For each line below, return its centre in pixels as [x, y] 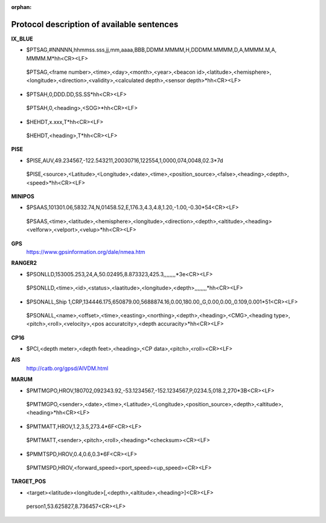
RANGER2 [24, 263]
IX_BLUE [22, 39]
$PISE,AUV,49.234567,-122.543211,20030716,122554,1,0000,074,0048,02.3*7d [125, 160]
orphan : [21, 7]
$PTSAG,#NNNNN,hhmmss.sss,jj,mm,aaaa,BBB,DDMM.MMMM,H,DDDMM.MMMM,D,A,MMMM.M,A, [152, 50]
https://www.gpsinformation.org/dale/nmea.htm [86, 252]
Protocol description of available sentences [95, 24]
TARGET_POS [29, 481]
